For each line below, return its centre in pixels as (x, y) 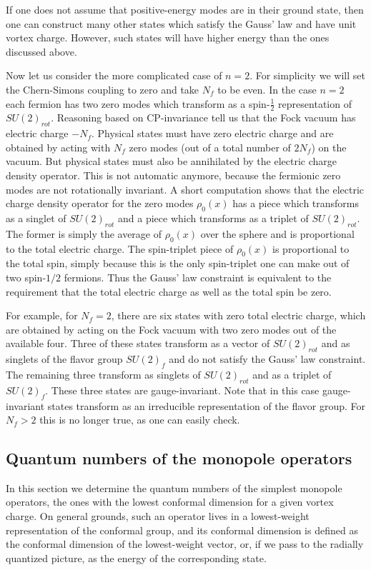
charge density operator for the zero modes (100, 203)
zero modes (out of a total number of (210, 147)
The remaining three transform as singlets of (103, 374)
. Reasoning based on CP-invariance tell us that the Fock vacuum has (203, 117)
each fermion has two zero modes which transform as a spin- (138, 103)
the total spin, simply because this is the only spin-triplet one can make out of (178, 263)
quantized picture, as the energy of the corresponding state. (136, 557)
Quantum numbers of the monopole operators (179, 458)
